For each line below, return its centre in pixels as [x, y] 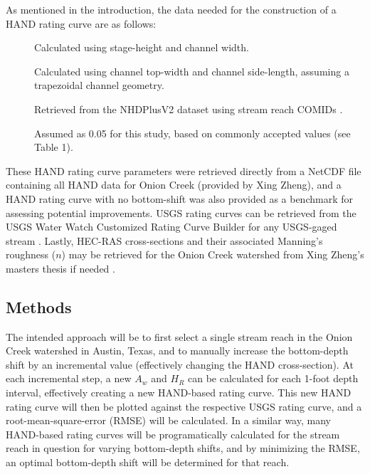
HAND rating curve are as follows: [81, 23]
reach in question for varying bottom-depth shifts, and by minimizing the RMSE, [183, 448]
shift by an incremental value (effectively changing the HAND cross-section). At [180, 364]
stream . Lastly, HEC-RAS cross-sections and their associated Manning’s [164, 240]
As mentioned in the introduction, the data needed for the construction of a [171, 9]
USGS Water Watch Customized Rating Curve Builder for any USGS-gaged [171, 227]
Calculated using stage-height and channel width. [142, 47]
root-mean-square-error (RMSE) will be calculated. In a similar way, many [168, 420]
